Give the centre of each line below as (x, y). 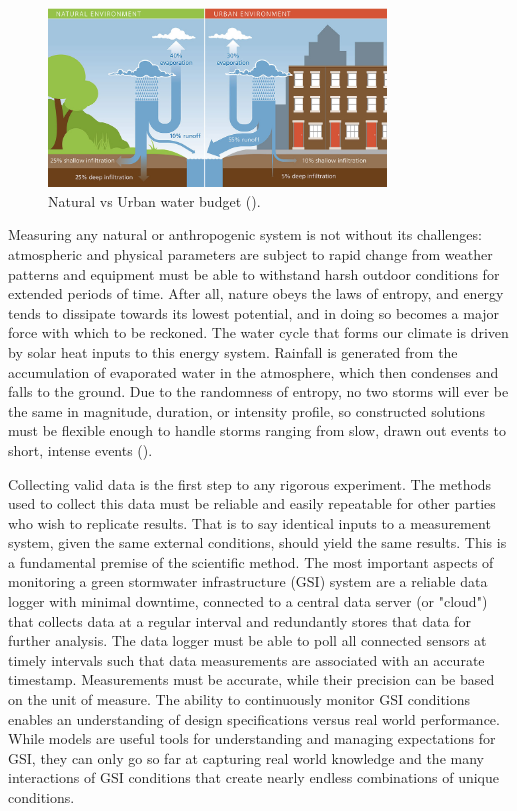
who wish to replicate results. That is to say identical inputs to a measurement (249, 522)
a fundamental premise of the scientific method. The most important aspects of (251, 561)
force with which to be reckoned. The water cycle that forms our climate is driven (258, 332)
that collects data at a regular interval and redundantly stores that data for (239, 620)
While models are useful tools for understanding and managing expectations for (252, 738)
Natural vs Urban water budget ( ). (154, 200)
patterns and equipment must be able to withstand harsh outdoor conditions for (254, 273)
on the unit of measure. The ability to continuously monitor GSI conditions (239, 699)
